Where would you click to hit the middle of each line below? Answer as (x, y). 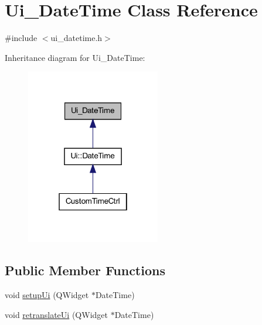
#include (21, 38)
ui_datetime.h (76, 38)
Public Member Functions (85, 270)
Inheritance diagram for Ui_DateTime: (75, 57)
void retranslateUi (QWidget (56, 314)
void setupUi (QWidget (47, 295)
